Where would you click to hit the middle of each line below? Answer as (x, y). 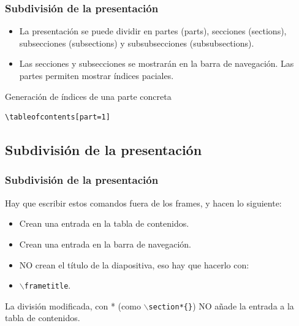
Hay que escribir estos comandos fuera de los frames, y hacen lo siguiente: (143, 203)
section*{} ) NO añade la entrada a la (221, 305)
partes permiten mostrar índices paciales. (97, 75)
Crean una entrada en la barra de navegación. (105, 244)
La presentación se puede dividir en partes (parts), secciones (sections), (153, 31)
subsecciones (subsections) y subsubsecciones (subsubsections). (137, 43)
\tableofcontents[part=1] (58, 117)
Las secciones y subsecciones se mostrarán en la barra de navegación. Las (157, 63)
